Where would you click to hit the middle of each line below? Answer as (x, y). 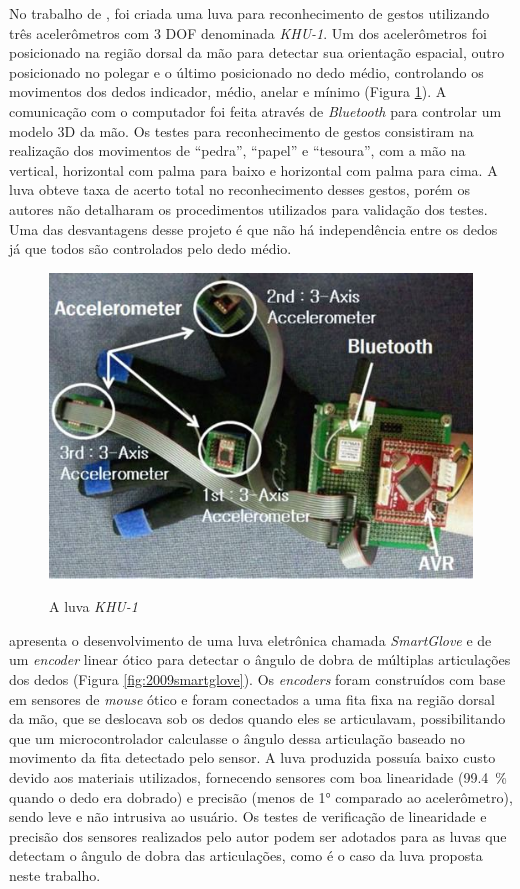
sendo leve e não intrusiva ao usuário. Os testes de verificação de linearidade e (248, 816)
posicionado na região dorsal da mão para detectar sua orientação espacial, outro (257, 52)
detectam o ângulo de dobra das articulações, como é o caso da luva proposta (246, 855)
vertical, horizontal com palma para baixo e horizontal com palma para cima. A (253, 169)
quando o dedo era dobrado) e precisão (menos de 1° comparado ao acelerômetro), (261, 796)
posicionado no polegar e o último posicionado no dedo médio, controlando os (246, 71)
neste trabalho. (55, 874)
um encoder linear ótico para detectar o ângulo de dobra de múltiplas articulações (260, 659)
